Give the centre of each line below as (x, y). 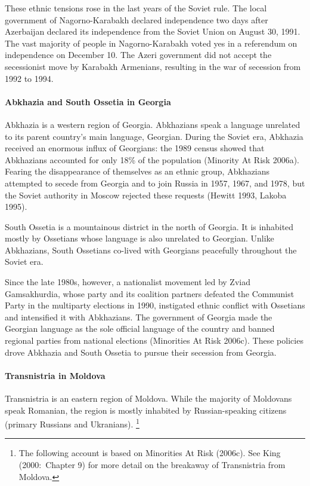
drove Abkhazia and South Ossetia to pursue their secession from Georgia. (141, 352)
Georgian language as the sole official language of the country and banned (140, 328)
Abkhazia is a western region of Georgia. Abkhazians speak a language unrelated (153, 124)
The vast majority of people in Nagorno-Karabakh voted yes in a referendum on (151, 43)
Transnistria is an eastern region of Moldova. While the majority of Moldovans (148, 398)
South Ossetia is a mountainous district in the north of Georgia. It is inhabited (149, 226)
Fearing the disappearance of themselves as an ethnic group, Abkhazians (137, 171)
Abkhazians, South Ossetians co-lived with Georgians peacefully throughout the (151, 250)
